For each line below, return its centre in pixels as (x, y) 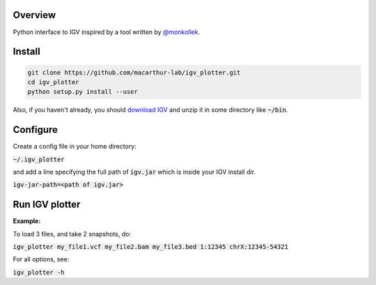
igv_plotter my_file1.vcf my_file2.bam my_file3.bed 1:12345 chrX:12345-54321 (151, 247)
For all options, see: (41, 259)
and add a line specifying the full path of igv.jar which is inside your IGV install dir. (134, 172)
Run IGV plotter (47, 205)
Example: (27, 221)
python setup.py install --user (83, 92)
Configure (36, 130)
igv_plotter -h (39, 272)
